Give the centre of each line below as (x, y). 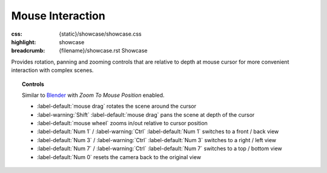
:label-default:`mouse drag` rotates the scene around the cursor (117, 106)
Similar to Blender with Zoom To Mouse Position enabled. (93, 95)
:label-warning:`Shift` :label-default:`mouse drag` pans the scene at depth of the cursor (146, 114)
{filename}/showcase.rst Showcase (103, 51)
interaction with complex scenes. (52, 70)
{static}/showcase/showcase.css (100, 34)
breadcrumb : (28, 51)
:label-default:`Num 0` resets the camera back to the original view (119, 157)
